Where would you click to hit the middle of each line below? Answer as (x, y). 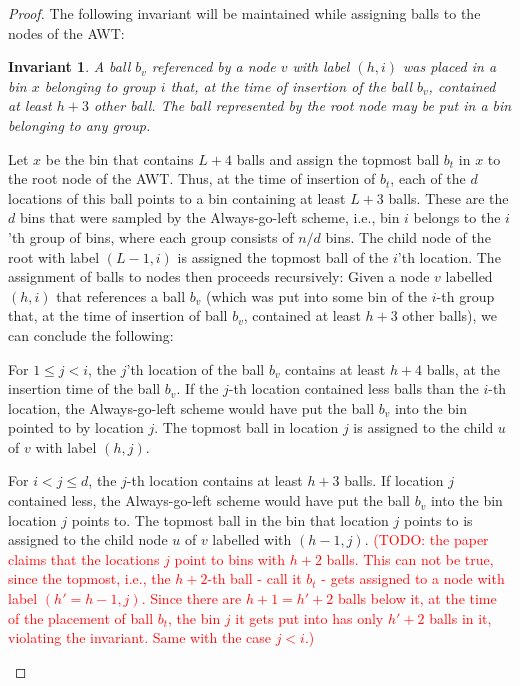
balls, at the (463, 368)
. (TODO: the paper (426, 539)
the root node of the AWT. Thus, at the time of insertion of (192, 178)
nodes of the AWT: (66, 32)
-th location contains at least (214, 480)
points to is (438, 519)
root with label (54, 256)
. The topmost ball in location (246, 427)
